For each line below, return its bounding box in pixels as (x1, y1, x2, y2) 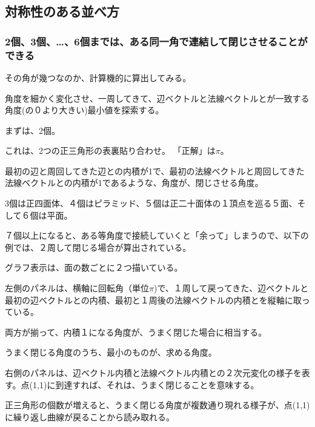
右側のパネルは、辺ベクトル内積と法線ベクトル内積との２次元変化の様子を (5, 366, 302, 379)
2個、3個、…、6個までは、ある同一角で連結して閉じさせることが (5, 33, 308, 48)
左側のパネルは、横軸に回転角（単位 (5, 282, 149, 294)
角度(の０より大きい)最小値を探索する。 (5, 104, 164, 116)
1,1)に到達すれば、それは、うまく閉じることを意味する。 (33, 378, 259, 391)
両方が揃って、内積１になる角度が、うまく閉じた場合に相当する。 (5, 325, 267, 338)
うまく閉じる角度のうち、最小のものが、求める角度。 (5, 346, 217, 359)
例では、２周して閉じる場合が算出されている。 (5, 240, 191, 253)
